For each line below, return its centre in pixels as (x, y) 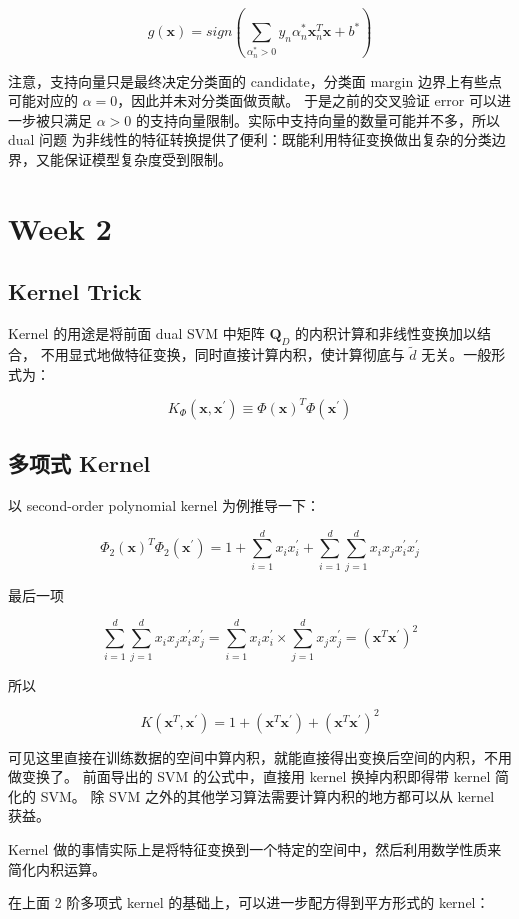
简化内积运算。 (57, 868)
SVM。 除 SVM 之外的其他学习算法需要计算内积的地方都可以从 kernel (267, 795)
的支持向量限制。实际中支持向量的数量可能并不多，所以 (317, 119)
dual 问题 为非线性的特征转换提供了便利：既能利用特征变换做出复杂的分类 (250, 139)
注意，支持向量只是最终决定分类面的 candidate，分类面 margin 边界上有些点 (255, 80)
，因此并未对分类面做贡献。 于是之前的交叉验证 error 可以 (307, 100)
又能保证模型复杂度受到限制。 (133, 159)
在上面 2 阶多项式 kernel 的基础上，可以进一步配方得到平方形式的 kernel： (249, 902)
